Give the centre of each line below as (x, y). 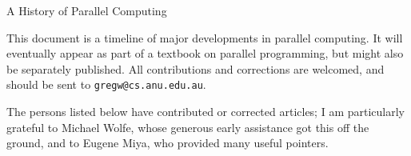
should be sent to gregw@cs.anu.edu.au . (106, 84)
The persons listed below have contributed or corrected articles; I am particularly (205, 112)
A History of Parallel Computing (87, 10)
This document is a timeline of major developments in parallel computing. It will (205, 37)
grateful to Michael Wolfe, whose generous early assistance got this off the (188, 127)
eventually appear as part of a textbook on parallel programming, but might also (205, 53)
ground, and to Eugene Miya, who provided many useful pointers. (168, 143)
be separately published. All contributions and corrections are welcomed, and (196, 68)
